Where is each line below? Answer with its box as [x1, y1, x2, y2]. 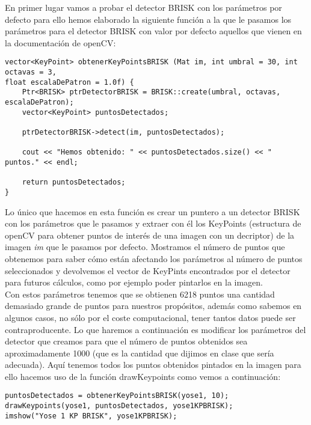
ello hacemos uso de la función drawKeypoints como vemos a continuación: [5, 370, 281, 382]
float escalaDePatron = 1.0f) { [5, 78, 134, 87]
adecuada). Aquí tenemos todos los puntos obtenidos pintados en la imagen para [5, 358, 301, 371]
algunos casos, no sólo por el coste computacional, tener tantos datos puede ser [5, 311, 296, 323]
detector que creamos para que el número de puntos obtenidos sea [5, 335, 248, 347]
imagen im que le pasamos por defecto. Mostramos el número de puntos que [5, 240, 285, 253]
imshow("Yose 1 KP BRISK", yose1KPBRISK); [5, 411, 177, 420]
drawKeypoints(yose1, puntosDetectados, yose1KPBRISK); [5, 402, 233, 411]
